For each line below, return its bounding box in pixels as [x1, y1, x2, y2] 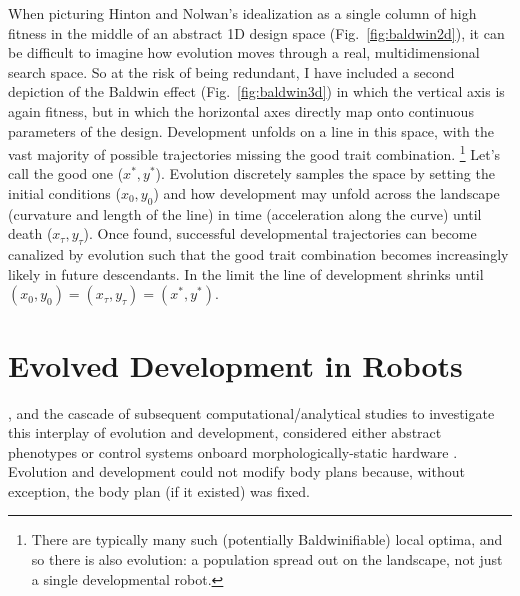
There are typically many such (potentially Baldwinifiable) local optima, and [31, 529, 503, 550]
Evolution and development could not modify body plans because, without [8, 461, 465, 482]
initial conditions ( [8, 183, 121, 203]
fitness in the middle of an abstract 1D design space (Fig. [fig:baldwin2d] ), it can [8, 22, 505, 43]
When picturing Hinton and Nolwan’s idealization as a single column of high [8, 3, 477, 23]
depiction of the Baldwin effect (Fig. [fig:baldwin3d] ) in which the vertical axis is [8, 81, 505, 102]
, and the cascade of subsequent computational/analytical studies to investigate [8, 402, 495, 423]
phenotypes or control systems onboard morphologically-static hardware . [8, 441, 458, 462]
